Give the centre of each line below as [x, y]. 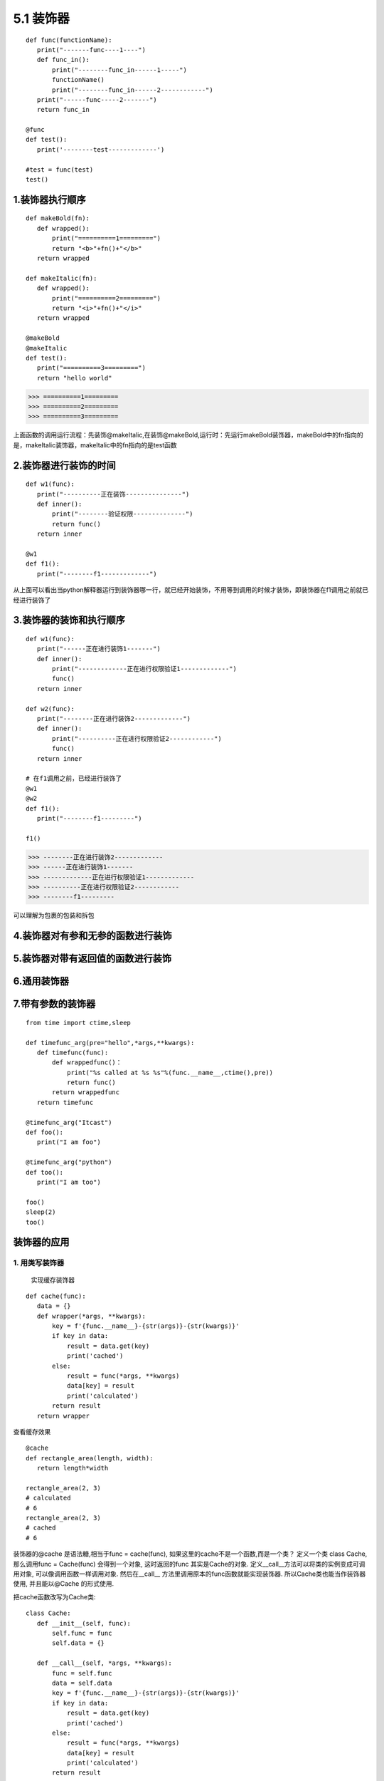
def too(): [45, 1172]
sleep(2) [41, 1212]
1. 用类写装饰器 [39, 1263]
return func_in [63, 110]
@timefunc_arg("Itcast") [69, 1122]
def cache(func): [56, 1296]
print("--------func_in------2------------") [133, 90]
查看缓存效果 [32, 1431]
